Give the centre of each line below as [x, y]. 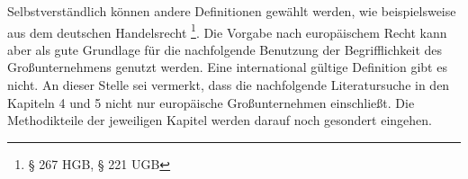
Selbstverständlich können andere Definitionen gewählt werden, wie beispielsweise [232, 11]
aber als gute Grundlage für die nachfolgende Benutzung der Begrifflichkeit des [225, 49]
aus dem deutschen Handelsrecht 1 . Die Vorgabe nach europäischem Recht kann [227, 31]
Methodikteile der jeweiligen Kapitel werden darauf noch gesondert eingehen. [220, 120]
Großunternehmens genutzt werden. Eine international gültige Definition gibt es [227, 67]
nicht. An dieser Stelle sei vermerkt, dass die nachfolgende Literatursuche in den [229, 85]
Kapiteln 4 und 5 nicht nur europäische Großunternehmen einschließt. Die [211, 102]
